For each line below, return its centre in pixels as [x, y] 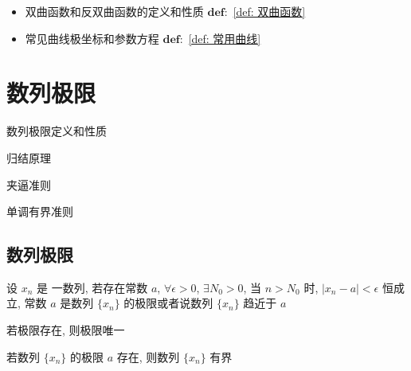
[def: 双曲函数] [269, 11]
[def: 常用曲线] [225, 38]
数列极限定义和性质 [57, 131]
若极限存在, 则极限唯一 [66, 330]
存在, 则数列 [148, 356]
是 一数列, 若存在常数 [92, 287]
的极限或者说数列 [168, 303]
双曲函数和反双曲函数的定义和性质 [114, 11]
